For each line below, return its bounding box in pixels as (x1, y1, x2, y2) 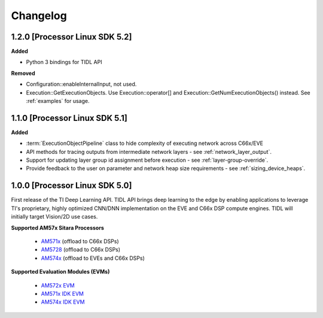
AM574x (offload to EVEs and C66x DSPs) (41, 255, 145, 262)
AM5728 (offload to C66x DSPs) (41, 246, 121, 253)
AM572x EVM (41, 281, 75, 289)
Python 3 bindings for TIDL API (26, 59, 102, 66)
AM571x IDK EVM (41, 290, 84, 297)
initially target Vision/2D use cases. (11, 213, 98, 220)
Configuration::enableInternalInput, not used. (26, 81, 137, 88)
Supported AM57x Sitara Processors (11, 224, 104, 231)
